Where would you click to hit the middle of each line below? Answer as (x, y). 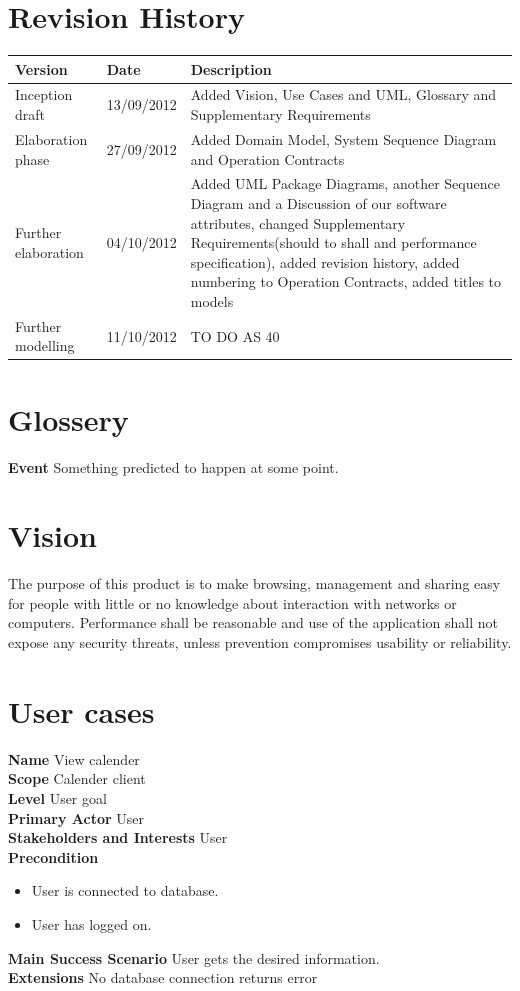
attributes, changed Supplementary (298, 222)
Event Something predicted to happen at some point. (173, 466)
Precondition (53, 856)
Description (231, 68)
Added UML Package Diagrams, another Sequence (345, 183)
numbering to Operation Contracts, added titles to (346, 281)
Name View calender (74, 758)
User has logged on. (91, 923)
